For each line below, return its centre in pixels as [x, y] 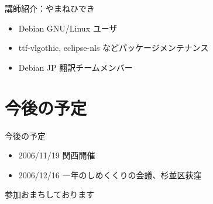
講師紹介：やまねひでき [50, 8]
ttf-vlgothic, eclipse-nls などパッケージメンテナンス [114, 48]
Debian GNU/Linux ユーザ [68, 28]
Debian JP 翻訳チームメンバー [75, 67]
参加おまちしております [50, 194]
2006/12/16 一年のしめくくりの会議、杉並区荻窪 [110, 174]
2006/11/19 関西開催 [57, 155]
